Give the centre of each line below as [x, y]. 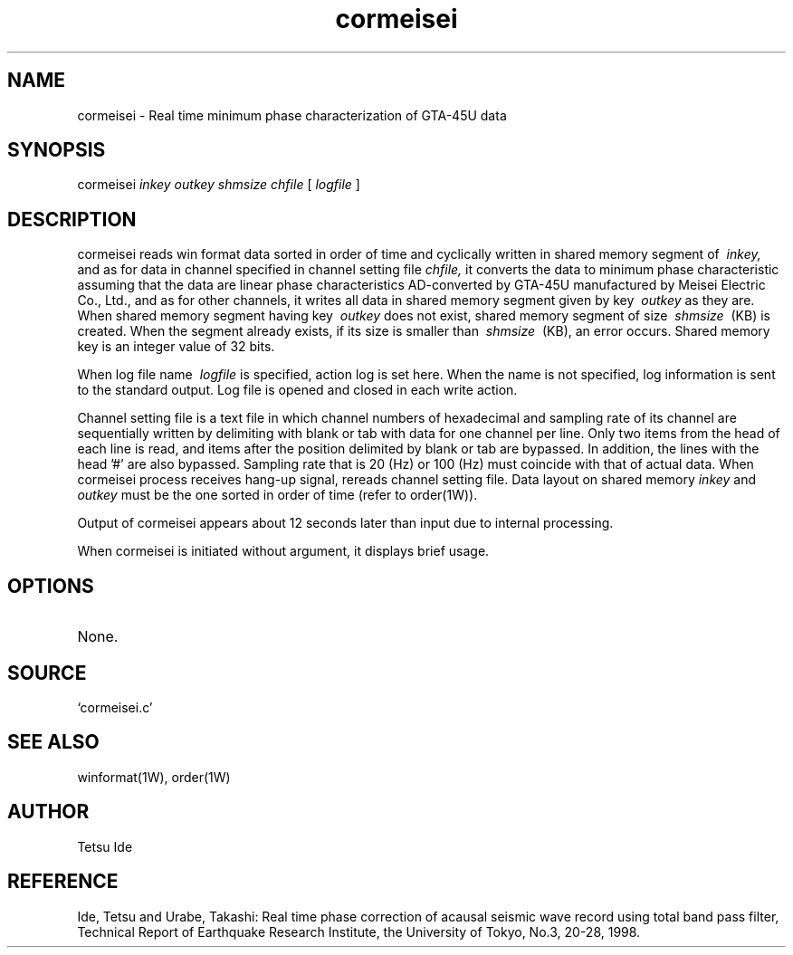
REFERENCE [63, 882]
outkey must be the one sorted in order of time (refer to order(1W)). [277, 495]
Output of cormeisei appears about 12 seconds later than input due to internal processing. [345, 523]
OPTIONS [51, 586]
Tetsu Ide [105, 846]
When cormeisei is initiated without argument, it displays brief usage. [283, 551]
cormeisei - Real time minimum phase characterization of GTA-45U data [292, 115]
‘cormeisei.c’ [115, 707]
